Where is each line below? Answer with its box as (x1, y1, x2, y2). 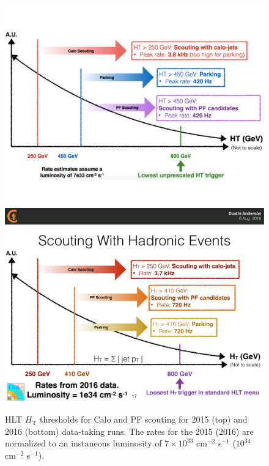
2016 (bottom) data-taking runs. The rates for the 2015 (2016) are (5, 424, 254, 437)
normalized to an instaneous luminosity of (5, 437, 162, 449)
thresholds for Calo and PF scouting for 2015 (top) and (40, 413, 248, 426)
